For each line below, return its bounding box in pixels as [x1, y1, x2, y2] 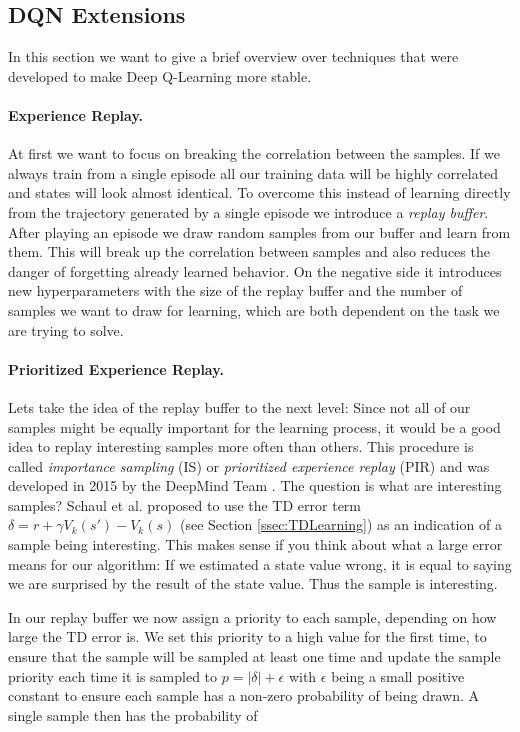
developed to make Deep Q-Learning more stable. [8, 65, 312, 86]
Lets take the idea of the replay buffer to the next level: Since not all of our [8, 396, 471, 417]
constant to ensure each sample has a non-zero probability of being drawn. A [8, 685, 480, 706]
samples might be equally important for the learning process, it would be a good [8, 416, 501, 437]
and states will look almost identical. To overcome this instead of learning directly [8, 182, 511, 203]
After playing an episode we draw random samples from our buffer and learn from [8, 221, 511, 242]
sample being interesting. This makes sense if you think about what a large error [8, 534, 503, 555]
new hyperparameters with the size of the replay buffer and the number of [8, 280, 463, 301]
